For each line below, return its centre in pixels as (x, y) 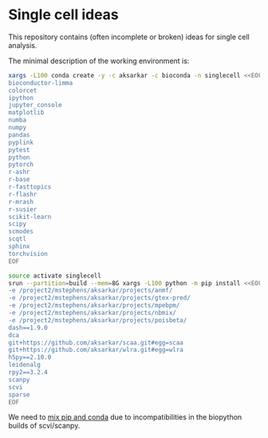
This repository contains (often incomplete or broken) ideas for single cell (129, 37)
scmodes (21, 232)
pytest (19, 149)
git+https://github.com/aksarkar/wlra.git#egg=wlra (96, 350)
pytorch (21, 165)
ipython (21, 98)
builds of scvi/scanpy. (44, 426)
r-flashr (23, 194)
